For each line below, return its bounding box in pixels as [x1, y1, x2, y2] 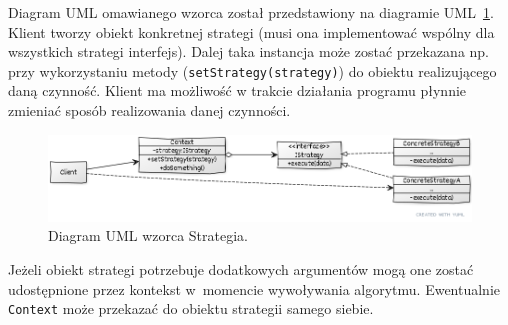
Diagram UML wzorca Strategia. [48, 225, 249, 246]
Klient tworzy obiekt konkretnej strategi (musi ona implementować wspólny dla [8, 21, 495, 42]
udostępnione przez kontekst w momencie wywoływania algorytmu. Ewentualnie [8, 278, 500, 299]
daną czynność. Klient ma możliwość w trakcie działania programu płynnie [8, 80, 467, 101]
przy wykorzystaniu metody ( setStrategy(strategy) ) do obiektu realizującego [8, 60, 497, 81]
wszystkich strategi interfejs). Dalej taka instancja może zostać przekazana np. [8, 41, 490, 62]
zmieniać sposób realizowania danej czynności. [8, 100, 291, 121]
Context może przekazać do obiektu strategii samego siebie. [8, 298, 374, 319]
